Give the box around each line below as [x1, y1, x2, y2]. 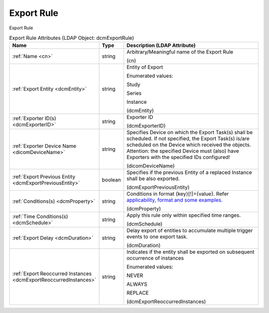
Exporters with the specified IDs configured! [126, 154, 230, 161]
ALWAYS [126, 281, 147, 288]
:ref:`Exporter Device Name [12, 143, 77, 150]
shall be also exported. [126, 175, 180, 182]
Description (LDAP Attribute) [126, 42, 196, 49]
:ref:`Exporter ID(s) [12, 115, 57, 122]
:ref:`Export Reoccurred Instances [12, 270, 92, 277]
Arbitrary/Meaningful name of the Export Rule [126, 49, 234, 56]
